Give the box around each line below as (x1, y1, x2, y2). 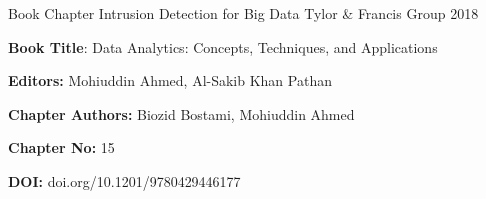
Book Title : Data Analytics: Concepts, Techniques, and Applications (8, 36, 438, 57)
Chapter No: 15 (8, 137, 115, 158)
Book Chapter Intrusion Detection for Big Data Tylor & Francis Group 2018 (8, 3, 479, 23)
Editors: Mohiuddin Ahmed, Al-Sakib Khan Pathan (8, 70, 332, 91)
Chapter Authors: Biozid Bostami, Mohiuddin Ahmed (8, 103, 355, 124)
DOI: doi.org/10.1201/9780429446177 (8, 170, 241, 191)
